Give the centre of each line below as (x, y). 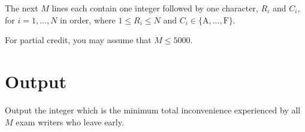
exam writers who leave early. (70, 121)
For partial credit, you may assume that (78, 40)
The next (22, 8)
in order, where (88, 19)
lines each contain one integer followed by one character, (155, 8)
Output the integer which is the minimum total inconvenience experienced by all (153, 109)
